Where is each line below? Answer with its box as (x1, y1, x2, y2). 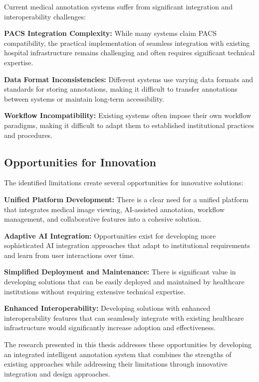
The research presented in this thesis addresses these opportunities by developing (4, 339, 252, 350)
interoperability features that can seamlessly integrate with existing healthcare (4, 312, 244, 323)
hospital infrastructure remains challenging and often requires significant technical (4, 47, 255, 58)
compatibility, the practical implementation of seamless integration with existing (4, 37, 250, 48)
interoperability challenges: (4, 11, 86, 21)
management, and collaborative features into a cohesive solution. (4, 214, 202, 224)
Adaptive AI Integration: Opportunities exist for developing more (4, 230, 216, 241)
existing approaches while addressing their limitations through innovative (4, 359, 228, 369)
